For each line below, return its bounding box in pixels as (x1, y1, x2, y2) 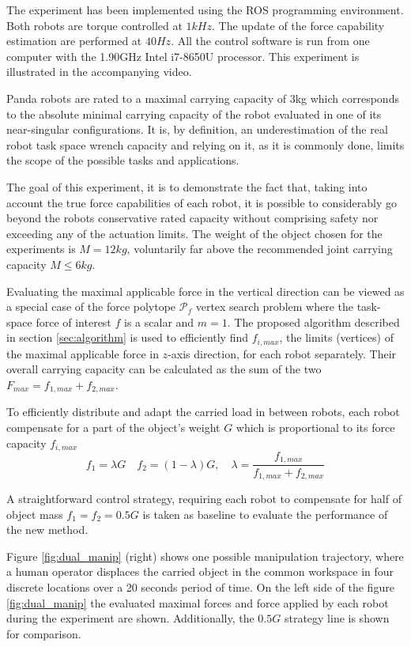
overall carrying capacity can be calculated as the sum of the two (6, 361, 322, 377)
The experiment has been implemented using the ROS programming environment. (6, 2, 404, 17)
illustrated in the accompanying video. (6, 63, 192, 80)
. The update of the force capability (212, 17, 385, 33)
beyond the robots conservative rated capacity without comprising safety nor (6, 210, 379, 226)
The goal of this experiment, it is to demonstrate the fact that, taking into (6, 178, 368, 195)
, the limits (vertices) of (279, 329, 394, 346)
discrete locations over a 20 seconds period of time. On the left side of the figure (6, 578, 394, 595)
